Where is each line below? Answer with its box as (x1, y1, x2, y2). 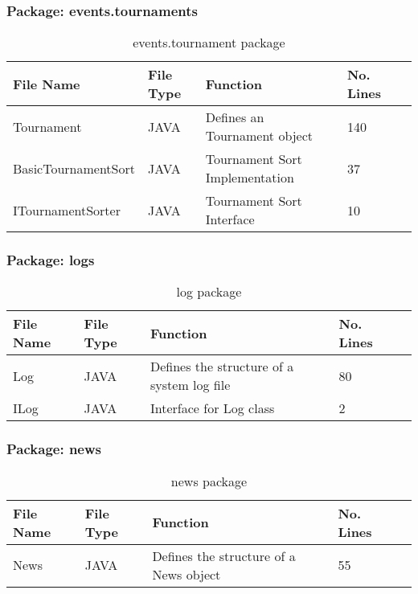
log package (176, 282, 242, 301)
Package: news (6, 439, 101, 459)
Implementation (205, 168, 294, 187)
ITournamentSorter (13, 200, 121, 219)
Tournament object (205, 126, 313, 145)
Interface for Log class (150, 399, 275, 418)
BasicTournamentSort (13, 158, 135, 178)
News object (152, 564, 221, 584)
